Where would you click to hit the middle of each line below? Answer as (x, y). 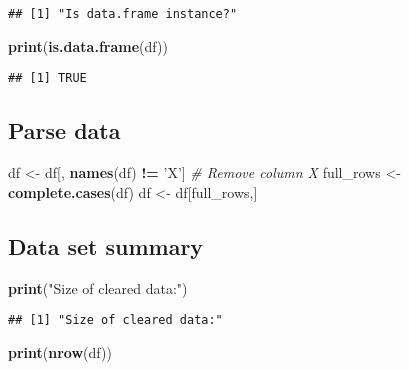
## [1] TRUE (47, 78)
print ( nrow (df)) (60, 351)
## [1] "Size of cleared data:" (115, 320)
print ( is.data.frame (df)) (88, 45)
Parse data (64, 130)
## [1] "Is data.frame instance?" (123, 14)
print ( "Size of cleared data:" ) (98, 287)
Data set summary (106, 245)
